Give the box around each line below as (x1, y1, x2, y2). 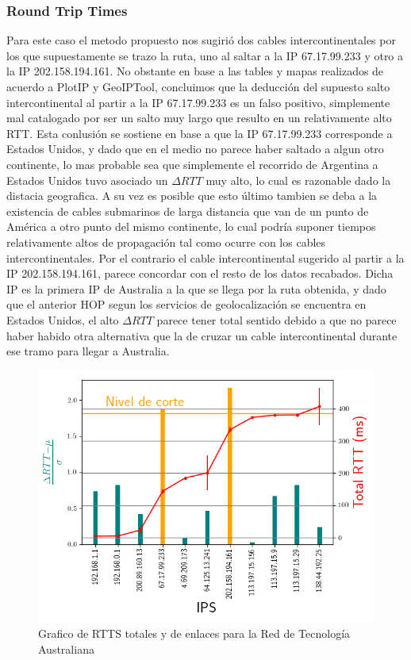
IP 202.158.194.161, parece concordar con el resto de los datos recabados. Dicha (6, 265, 394, 282)
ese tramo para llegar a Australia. (6, 343, 170, 359)
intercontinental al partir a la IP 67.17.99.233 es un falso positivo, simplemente (6, 94, 390, 110)
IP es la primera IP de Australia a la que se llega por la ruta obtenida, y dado (6, 280, 386, 297)
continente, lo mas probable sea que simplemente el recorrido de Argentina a (6, 155, 378, 172)
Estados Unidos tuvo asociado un (6, 171, 168, 188)
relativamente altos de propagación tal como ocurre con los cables (6, 233, 326, 250)
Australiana (38, 640, 94, 657)
